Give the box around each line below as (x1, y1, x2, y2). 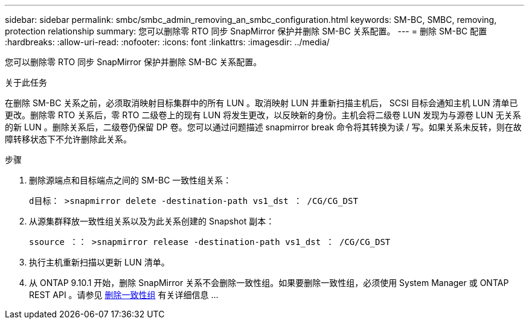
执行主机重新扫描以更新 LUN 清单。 (29, 257, 170, 267)
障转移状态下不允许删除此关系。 (5, 134, 132, 144)
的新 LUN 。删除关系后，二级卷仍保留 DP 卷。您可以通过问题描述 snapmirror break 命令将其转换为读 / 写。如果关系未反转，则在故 (5, 122, 522, 132)
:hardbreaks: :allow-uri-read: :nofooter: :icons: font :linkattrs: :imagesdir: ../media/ (5, 37, 330, 47)
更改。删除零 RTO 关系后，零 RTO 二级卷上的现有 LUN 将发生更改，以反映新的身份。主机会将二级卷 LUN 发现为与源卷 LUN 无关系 (5, 110, 521, 120)
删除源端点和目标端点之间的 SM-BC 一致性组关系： (29, 175, 232, 185)
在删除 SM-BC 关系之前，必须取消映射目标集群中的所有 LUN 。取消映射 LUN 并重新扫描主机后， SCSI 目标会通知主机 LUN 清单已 (5, 98, 518, 108)
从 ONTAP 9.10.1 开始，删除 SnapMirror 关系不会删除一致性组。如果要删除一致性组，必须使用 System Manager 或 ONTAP (29, 278, 509, 288)
